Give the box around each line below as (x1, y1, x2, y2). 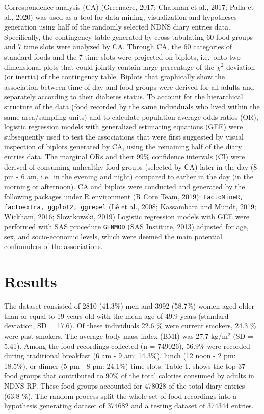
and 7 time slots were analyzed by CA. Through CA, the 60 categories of (4, 41, 232, 52)
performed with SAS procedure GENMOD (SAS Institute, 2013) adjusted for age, (4, 221, 249, 232)
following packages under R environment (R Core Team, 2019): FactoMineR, (4, 191, 244, 202)
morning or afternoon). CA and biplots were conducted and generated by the (4, 181, 245, 191)
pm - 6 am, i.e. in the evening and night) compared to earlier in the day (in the (4, 171, 253, 182)
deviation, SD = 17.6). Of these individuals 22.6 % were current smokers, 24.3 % (4, 320, 256, 331)
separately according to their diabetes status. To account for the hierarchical (4, 91, 243, 102)
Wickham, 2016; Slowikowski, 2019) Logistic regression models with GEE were (4, 211, 250, 222)
